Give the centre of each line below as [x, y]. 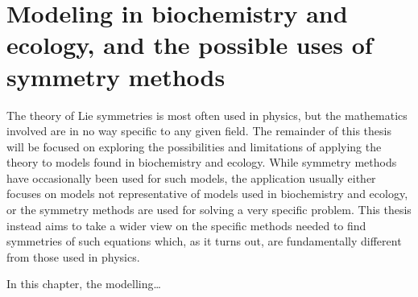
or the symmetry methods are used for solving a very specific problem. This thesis [209, 210]
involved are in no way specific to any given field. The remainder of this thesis [199, 131]
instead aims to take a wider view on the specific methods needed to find [186, 225]
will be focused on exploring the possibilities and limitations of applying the [194, 146]
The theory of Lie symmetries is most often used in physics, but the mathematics [207, 115]
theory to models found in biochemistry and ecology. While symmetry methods [202, 162]
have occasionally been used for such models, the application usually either [191, 177]
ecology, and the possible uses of [190, 45]
